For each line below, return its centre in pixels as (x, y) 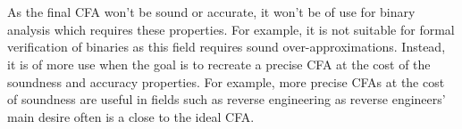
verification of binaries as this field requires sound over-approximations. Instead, (227, 47)
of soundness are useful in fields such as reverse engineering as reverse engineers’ (227, 99)
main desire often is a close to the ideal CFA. (131, 116)
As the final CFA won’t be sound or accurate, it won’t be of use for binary (211, 12)
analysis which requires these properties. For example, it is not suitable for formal (231, 29)
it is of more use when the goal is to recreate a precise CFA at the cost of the (219, 64)
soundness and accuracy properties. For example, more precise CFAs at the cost (226, 81)
